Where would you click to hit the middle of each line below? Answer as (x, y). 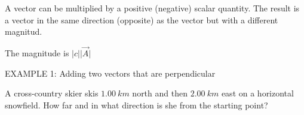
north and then (160, 93)
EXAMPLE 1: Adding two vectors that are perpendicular (110, 73)
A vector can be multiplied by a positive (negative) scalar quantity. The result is (152, 8)
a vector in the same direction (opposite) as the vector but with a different (142, 19)
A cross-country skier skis (52, 93)
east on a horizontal (257, 93)
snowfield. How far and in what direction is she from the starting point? (136, 105)
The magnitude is (37, 53)
